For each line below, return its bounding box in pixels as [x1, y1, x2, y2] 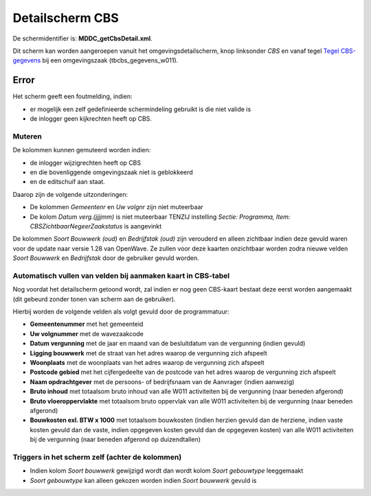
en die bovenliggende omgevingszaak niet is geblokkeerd [30, 168, 194, 176]
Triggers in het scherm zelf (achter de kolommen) [12, 452, 182, 462]
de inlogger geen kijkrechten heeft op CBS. [30, 115, 153, 123]
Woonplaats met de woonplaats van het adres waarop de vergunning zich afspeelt [30, 358, 265, 366]
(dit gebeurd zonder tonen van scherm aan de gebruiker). [12, 295, 176, 303]
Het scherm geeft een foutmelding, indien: [12, 93, 133, 101]
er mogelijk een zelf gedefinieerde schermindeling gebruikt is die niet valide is [30, 105, 251, 113]
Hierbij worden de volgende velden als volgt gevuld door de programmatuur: [12, 307, 229, 316]
